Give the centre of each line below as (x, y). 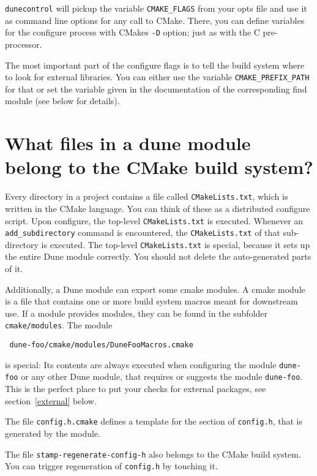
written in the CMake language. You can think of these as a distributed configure (158, 208)
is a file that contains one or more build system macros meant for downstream (151, 301)
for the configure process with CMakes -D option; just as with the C (132, 32)
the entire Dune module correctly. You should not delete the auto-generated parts (158, 256)
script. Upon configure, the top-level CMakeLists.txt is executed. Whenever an (154, 220)
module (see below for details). (62, 101)
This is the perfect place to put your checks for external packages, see (136, 389)
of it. (14, 269)
